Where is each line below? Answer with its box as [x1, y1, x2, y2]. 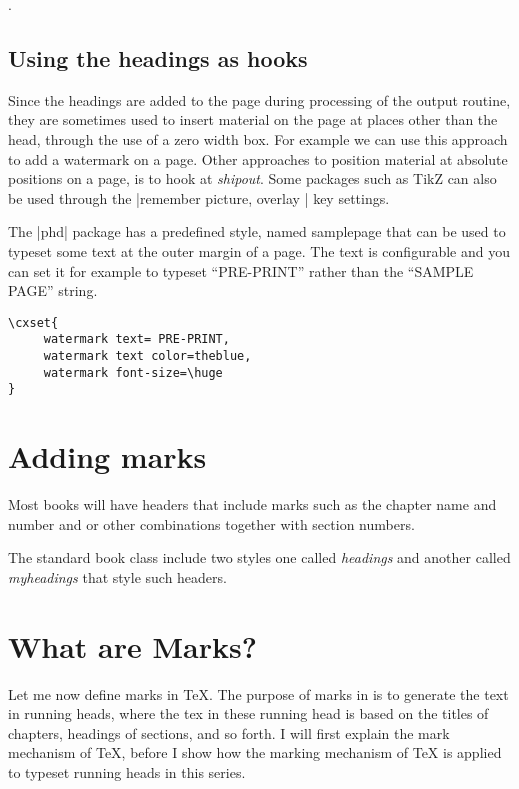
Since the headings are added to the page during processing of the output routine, [8, 89, 511, 110]
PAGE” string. [8, 280, 98, 301]
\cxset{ [8, 315, 59, 330]
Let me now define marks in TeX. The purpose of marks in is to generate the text [8, 683, 509, 704]
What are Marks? [8, 625, 257, 666]
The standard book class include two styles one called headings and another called [8, 547, 511, 568]
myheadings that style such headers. [8, 566, 227, 587]
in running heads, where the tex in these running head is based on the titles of [8, 703, 489, 724]
